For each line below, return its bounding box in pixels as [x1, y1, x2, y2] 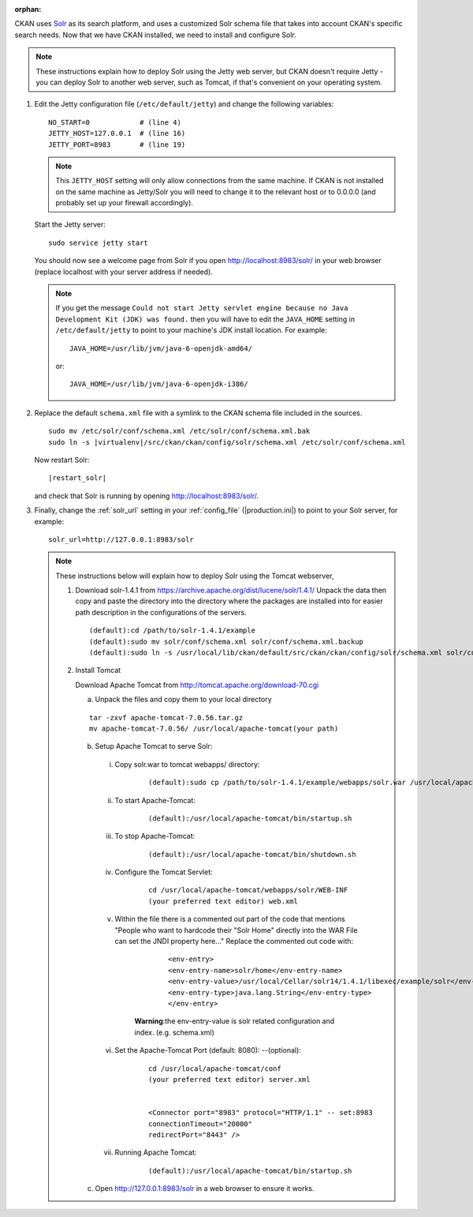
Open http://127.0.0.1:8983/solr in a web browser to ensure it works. [95, 1184, 315, 1193]
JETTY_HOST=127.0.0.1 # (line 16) [48, 129, 186, 138]
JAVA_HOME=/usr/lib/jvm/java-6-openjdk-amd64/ [69, 344, 252, 353]
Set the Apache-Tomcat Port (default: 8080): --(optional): [114, 1046, 301, 1055]
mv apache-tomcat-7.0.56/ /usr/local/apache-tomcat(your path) [89, 723, 339, 733]
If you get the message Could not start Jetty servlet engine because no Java [55, 303, 348, 313]
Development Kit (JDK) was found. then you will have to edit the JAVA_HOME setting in [55, 314, 356, 324]
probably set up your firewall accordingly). [55, 198, 193, 208]
